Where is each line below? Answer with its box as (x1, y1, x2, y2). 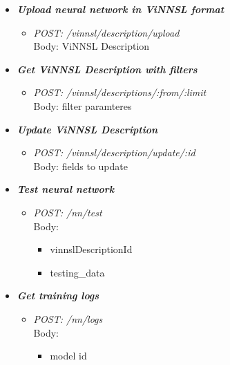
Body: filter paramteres (33, 98, 132, 113)
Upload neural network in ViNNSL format (17, 2, 224, 16)
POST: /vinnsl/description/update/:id (33, 145, 195, 160)
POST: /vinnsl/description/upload (33, 25, 180, 39)
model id (50, 348, 87, 363)
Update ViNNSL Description (17, 122, 158, 136)
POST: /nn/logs (33, 311, 103, 326)
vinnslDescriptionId (50, 242, 133, 256)
